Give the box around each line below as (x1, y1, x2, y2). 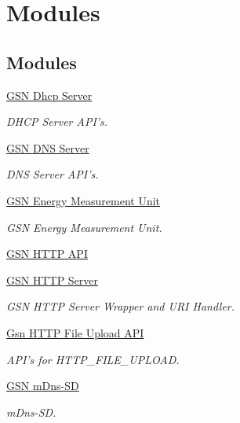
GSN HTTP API (6, 245, 88, 262)
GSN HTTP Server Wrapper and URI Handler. (6, 298, 235, 314)
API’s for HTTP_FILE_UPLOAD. (6, 351, 180, 367)
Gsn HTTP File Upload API (6, 324, 144, 340)
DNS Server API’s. (6, 166, 99, 182)
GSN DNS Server (6, 139, 89, 156)
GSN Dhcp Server (6, 86, 93, 103)
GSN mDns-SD (6, 377, 79, 394)
